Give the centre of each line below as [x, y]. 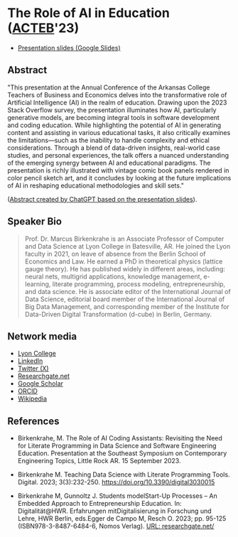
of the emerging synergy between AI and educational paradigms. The [109, 163]
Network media [42, 336]
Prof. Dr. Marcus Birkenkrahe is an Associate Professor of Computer [124, 239]
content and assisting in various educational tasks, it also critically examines [119, 132]
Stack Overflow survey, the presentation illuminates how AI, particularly [112, 110]
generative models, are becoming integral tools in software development [114, 117]
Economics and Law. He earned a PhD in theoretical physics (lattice [124, 261]
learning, [38, 284]
